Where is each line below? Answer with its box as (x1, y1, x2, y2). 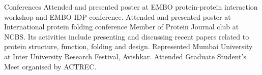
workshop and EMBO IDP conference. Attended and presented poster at (4, 11, 231, 22)
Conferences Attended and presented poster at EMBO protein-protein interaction (4, 2, 258, 12)
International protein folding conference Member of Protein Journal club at (4, 21, 239, 32)
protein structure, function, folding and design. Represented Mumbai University (4, 41, 253, 52)
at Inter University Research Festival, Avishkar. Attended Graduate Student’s (4, 51, 246, 61)
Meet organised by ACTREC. (4, 61, 97, 71)
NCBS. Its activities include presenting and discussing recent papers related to (4, 31, 249, 42)
